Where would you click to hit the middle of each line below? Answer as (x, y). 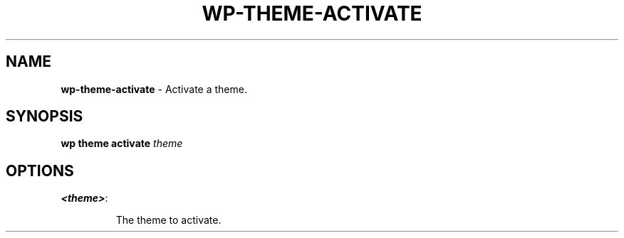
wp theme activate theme (122, 144)
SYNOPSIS (45, 117)
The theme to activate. (168, 220)
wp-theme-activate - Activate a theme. (154, 89)
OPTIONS (40, 171)
